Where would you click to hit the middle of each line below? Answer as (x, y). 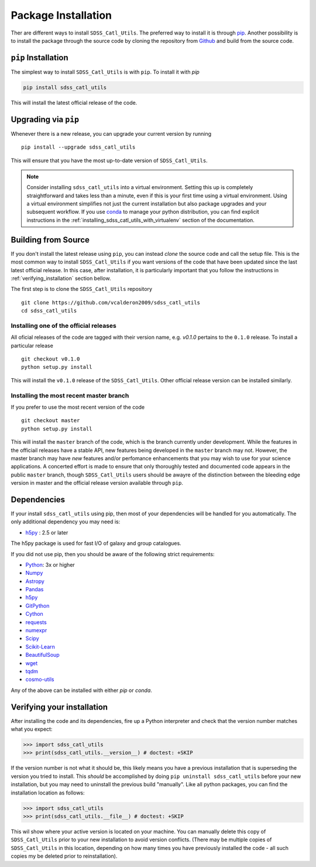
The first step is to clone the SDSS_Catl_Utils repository (81, 289)
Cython (34, 614)
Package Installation (61, 15)
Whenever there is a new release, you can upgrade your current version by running (111, 133)
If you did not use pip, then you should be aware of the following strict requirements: (113, 554)
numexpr (36, 630)
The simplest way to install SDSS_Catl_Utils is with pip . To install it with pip (105, 72)
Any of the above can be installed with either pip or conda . (81, 690)
